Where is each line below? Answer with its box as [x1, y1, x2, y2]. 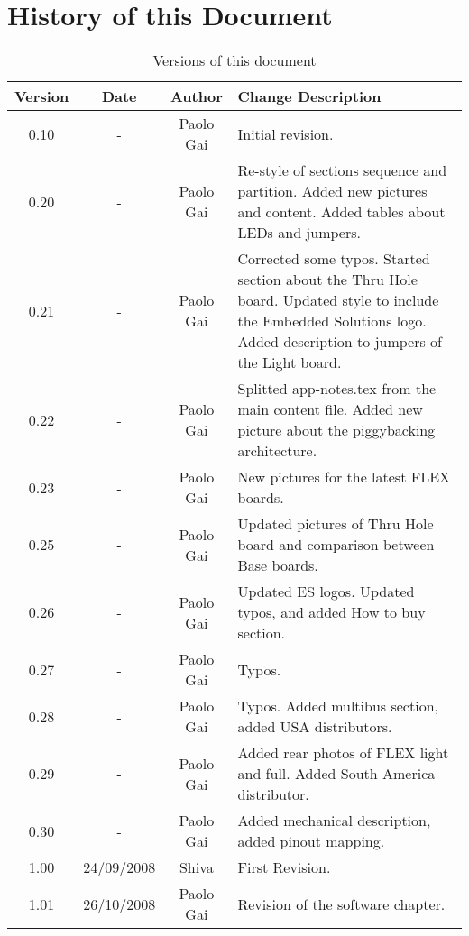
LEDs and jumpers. [237, 222, 361, 243]
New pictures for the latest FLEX [237, 466, 451, 488]
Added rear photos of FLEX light [237, 742, 449, 764]
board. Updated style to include [237, 289, 439, 311]
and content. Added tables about [237, 201, 446, 223]
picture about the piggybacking [237, 419, 436, 441]
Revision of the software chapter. [237, 893, 446, 914]
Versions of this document [152, 50, 317, 71]
